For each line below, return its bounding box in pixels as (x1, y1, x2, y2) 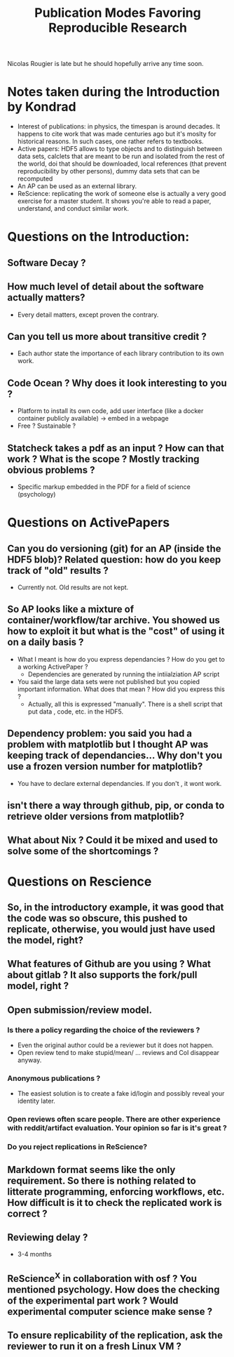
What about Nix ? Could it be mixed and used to (7, 834, 219, 846)
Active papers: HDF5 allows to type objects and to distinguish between (17, 145, 223, 153)
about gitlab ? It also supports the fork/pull (7, 969, 198, 981)
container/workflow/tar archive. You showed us (7, 615, 221, 627)
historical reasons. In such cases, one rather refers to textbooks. (17, 137, 205, 145)
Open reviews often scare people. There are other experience (7, 1115, 221, 1125)
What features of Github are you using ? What (7, 958, 212, 970)
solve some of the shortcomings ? (7, 845, 159, 858)
